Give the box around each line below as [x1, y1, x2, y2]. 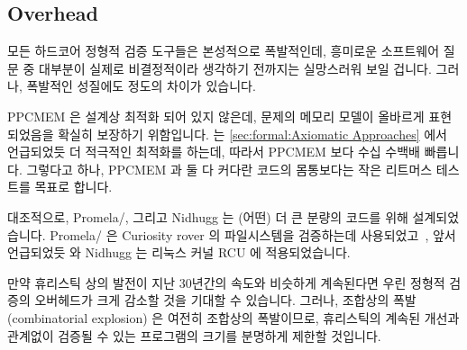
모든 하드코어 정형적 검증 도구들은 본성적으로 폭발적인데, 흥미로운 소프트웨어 [7, 41, 440, 60]
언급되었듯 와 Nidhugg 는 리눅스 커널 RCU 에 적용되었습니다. [7, 243, 351, 262]
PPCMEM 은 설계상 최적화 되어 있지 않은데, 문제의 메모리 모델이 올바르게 [7, 106, 425, 125]
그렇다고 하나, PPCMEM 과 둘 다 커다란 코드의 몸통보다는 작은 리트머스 [26, 159, 433, 178]
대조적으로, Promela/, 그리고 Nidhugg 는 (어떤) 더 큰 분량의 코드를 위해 [7, 207, 408, 226]
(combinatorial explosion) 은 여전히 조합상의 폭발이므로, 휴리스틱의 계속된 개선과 [7, 308, 460, 327]
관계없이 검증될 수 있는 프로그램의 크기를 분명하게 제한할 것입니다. [7, 326, 381, 345]
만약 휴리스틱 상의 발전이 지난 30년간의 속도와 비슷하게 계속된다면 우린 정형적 [7, 273, 445, 292]
